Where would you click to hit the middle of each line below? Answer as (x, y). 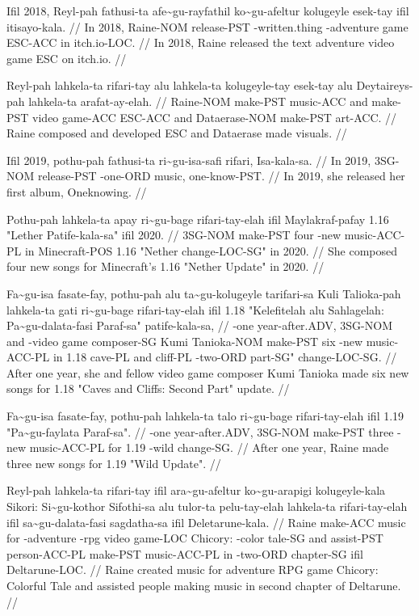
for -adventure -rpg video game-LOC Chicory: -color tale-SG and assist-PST (195, 538)
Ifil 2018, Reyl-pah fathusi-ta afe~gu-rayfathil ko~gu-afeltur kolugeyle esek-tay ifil (208, 11)
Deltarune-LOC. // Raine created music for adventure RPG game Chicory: (193, 570)
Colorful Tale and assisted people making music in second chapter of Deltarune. (204, 585)
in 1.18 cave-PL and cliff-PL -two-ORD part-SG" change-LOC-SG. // (225, 357)
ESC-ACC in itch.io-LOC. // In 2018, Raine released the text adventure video (201, 42)
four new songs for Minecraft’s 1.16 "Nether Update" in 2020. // (166, 266)
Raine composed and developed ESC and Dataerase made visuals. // (177, 133)
